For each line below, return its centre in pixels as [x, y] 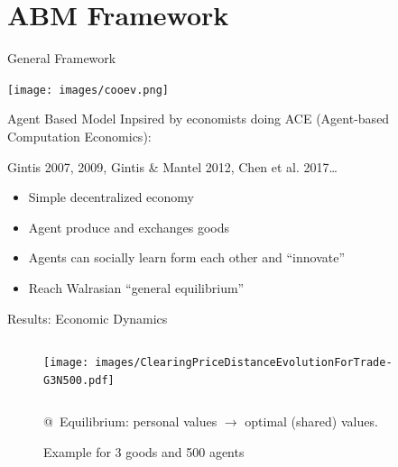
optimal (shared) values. [311, 421]
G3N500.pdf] [79, 380]
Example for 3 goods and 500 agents [144, 452]
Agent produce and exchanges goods [129, 227]
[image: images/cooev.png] [88, 90]
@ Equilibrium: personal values [130, 421]
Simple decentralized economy [111, 197]
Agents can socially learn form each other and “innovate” [187, 257]
